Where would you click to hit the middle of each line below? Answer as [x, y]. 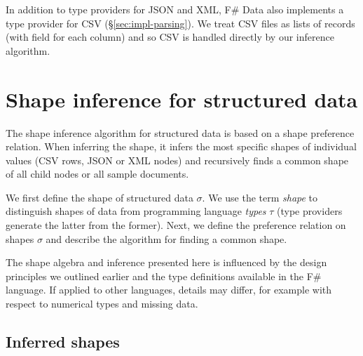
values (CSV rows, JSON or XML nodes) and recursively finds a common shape [177, 160]
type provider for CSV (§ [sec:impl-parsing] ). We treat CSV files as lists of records [180, 23]
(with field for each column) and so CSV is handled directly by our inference [170, 37]
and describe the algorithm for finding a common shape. [166, 238]
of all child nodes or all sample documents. [97, 174]
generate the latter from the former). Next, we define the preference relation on [176, 225]
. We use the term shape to [260, 197]
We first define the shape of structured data [100, 197]
